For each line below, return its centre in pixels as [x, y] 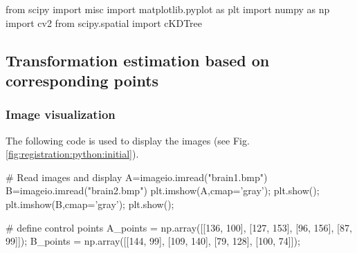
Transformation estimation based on [138, 60]
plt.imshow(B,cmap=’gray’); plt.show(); [90, 204]
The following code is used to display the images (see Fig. [128, 140]
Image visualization [61, 114]
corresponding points [82, 80]
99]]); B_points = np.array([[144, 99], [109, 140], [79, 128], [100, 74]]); [153, 241]
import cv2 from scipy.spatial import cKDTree [104, 22]
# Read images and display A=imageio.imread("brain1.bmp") [137, 177]
